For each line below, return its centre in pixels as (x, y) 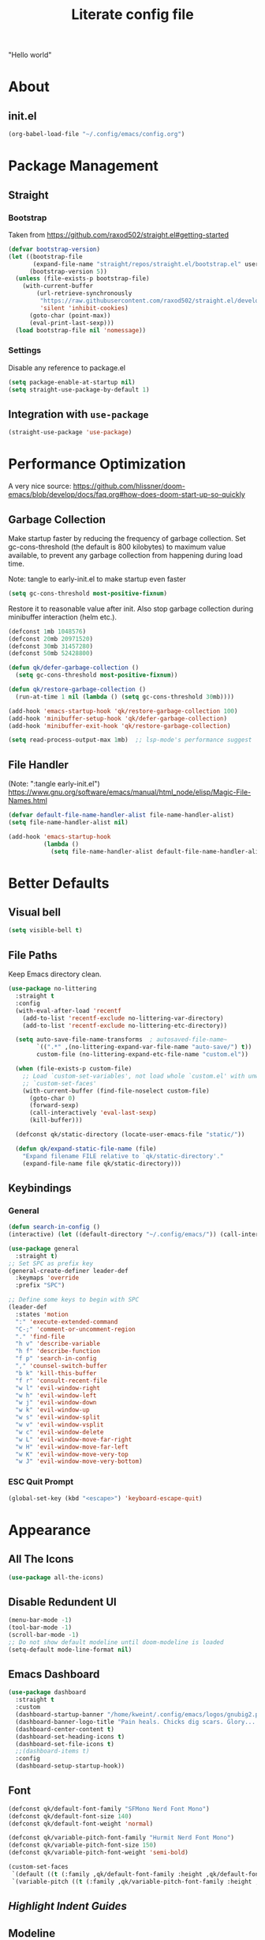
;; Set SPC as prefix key (50, 1264)
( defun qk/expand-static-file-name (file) (86, 1149)
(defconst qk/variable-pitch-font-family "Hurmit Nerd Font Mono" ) (121, 1838)
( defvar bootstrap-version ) (54, 249)
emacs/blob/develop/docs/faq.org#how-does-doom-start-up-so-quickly (127, 494)
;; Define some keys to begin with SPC (74, 1300)
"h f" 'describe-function (58, 1351)
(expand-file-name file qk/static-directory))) (102, 1163)
